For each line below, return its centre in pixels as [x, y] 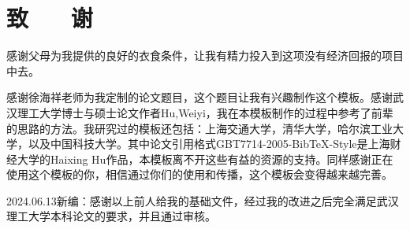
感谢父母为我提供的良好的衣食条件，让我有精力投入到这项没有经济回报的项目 [205, 55]
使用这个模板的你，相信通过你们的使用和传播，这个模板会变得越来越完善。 [199, 174]
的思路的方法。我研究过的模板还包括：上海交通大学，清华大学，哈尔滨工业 [199, 128]
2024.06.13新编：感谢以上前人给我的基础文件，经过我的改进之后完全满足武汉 [203, 200]
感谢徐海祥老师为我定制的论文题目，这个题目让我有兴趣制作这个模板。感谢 [199, 97]
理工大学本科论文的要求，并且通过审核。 [111, 216]
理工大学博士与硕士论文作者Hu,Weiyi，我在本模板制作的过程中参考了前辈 [205, 112]
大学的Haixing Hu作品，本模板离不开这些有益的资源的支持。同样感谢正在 [205, 159]
